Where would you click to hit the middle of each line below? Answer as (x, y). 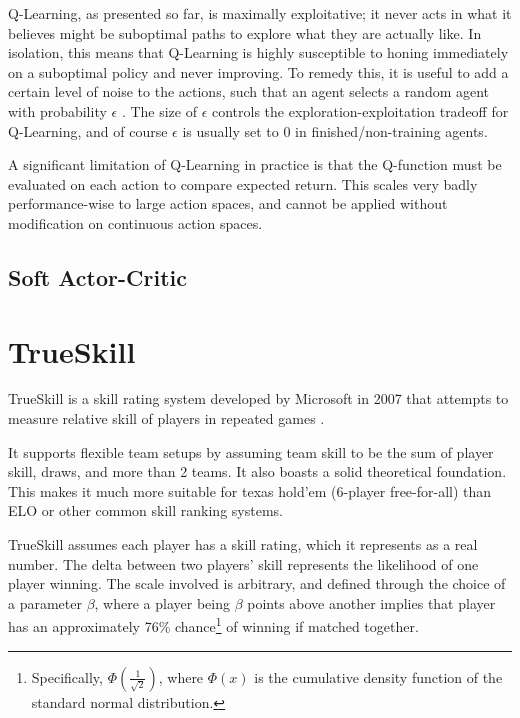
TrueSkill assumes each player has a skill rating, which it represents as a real (243, 544)
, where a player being (162, 602)
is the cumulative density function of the (378, 676)
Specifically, (67, 676)
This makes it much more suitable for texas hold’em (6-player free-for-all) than (250, 490)
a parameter (45, 602)
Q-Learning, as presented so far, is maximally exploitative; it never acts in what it (260, 13)
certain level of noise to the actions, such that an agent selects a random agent (249, 91)
